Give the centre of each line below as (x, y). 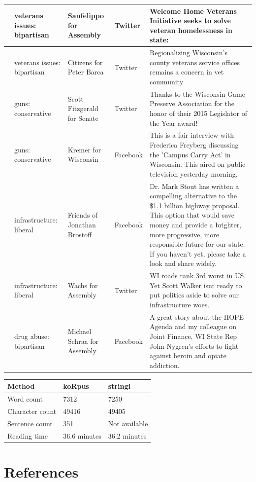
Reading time (28, 435)
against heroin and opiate (188, 355)
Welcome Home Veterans (193, 11)
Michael (80, 331)
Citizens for (85, 62)
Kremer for (84, 149)
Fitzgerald (83, 108)
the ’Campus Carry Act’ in (190, 154)
